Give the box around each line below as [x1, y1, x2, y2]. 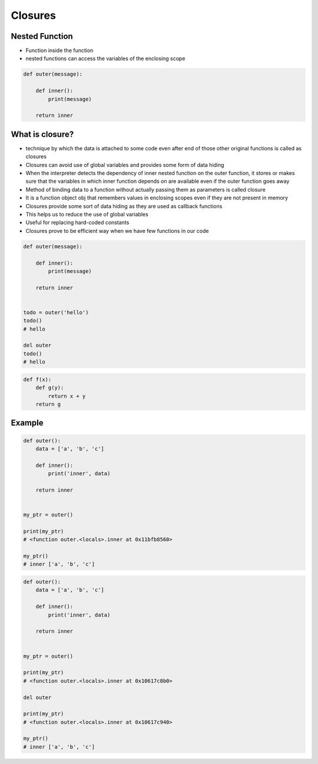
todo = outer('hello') [23, 309, 89, 315]
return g [35, 401, 61, 407]
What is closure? [11, 129, 74, 139]
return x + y [48, 393, 86, 399]
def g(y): [35, 384, 64, 391]
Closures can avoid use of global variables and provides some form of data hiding [25, 161, 224, 168]
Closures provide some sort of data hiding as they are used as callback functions [25, 202, 223, 209]
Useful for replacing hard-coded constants [25, 219, 130, 226]
